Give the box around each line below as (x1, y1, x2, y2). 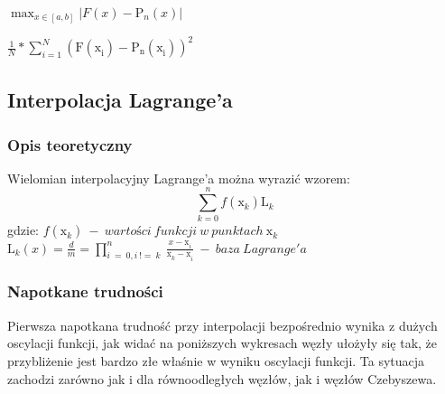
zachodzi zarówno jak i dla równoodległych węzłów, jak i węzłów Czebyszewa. (7, 369, 437, 388)
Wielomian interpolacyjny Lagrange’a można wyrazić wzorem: (7, 168, 350, 187)
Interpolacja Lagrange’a (7, 86, 233, 114)
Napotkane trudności (7, 280, 163, 303)
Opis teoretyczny (7, 133, 133, 155)
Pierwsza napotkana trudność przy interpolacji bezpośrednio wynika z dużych (7, 315, 438, 334)
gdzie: (7, 220, 39, 239)
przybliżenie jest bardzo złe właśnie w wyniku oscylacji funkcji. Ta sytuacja (7, 351, 425, 370)
